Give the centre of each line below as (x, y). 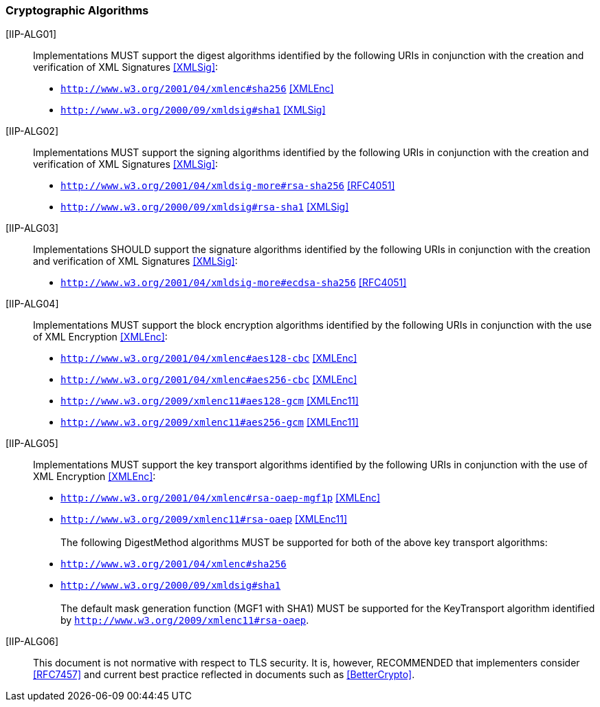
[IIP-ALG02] (32, 131)
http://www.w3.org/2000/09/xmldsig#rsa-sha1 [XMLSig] (205, 207)
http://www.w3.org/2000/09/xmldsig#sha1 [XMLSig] (193, 110)
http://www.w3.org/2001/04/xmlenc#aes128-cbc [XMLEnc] (209, 358)
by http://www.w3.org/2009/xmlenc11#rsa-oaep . (185, 620)
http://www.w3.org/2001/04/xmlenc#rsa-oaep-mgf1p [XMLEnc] (221, 498)
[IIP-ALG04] (32, 304)
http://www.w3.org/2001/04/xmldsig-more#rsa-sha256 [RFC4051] (228, 186)
